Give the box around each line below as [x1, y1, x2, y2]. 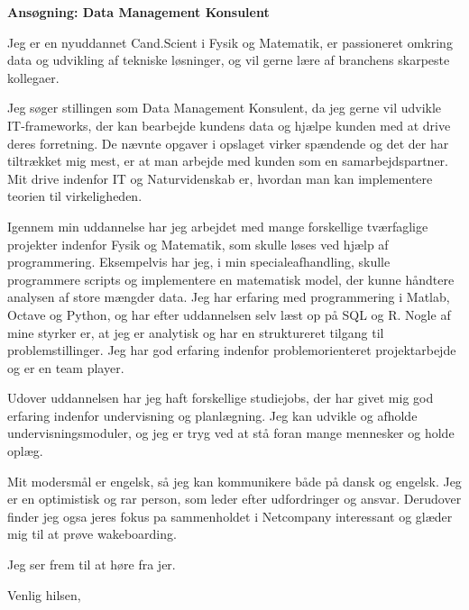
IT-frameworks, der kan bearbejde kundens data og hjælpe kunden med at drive [7, 115, 451, 134]
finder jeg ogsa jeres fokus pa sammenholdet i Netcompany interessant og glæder [7, 506, 453, 525]
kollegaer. [7, 68, 60, 86]
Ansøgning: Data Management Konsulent [7, 3, 270, 21]
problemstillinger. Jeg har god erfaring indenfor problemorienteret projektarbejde [7, 341, 456, 360]
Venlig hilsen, [7, 585, 81, 604]
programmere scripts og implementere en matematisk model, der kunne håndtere [7, 269, 455, 288]
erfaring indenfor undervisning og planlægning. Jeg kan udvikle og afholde [7, 405, 418, 424]
